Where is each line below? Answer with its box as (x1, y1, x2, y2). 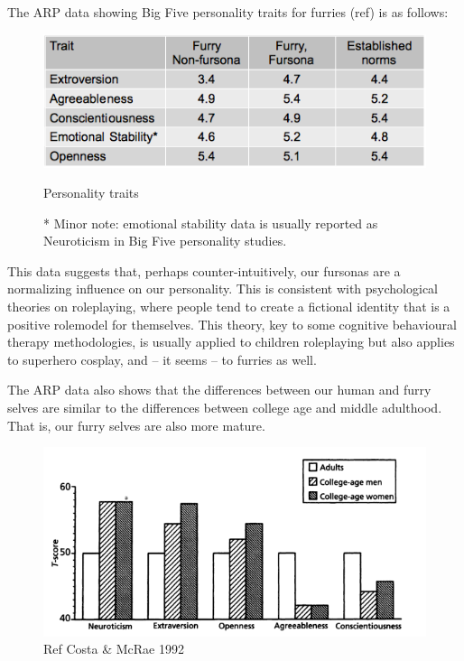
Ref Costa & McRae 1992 (43, 639, 184, 658)
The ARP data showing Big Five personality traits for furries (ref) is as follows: (7, 3, 449, 21)
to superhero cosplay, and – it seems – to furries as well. (7, 349, 317, 368)
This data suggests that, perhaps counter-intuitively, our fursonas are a (7, 261, 401, 280)
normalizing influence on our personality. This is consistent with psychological (7, 279, 438, 298)
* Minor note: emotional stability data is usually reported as (43, 213, 378, 232)
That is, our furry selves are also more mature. (7, 415, 265, 434)
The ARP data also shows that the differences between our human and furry (7, 380, 432, 399)
